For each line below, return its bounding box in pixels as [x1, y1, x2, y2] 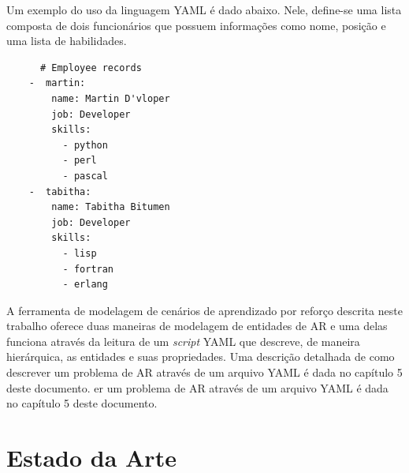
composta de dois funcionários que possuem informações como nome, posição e [6, 17, 386, 33]
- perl [62, 155, 97, 167]
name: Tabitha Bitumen [51, 201, 170, 213]
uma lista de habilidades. [6, 32, 127, 49]
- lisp [62, 247, 97, 259]
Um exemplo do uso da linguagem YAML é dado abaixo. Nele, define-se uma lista [6, 2, 402, 17]
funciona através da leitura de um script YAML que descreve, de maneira [6, 332, 360, 349]
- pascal [62, 170, 108, 182]
